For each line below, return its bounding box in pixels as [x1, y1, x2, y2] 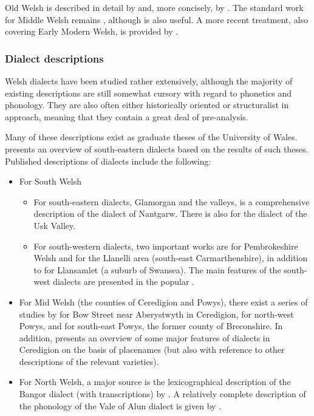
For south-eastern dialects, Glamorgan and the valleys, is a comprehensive [33, 195, 310, 208]
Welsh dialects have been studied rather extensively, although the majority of [5, 75, 293, 87]
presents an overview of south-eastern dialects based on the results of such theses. [5, 142, 309, 155]
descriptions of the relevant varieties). [19, 355, 159, 367]
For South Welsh [19, 175, 82, 188]
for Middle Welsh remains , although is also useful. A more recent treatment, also [5, 13, 309, 26]
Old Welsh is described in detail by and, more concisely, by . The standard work [5, 1, 304, 13]
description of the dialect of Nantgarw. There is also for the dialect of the [33, 207, 307, 220]
